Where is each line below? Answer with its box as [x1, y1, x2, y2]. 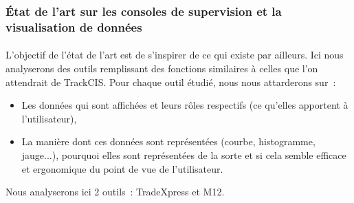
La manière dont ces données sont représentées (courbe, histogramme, [21, 134, 316, 149]
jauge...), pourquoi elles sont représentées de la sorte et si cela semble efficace [21, 147, 346, 162]
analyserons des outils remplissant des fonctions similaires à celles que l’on [5, 61, 318, 75]
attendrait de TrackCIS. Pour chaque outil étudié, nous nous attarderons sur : [5, 74, 336, 89]
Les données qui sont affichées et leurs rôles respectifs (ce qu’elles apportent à [21, 98, 349, 112]
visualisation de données [5, 18, 142, 35]
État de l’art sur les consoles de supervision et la [5, 2, 282, 19]
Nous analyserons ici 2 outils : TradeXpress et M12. [5, 184, 225, 199]
